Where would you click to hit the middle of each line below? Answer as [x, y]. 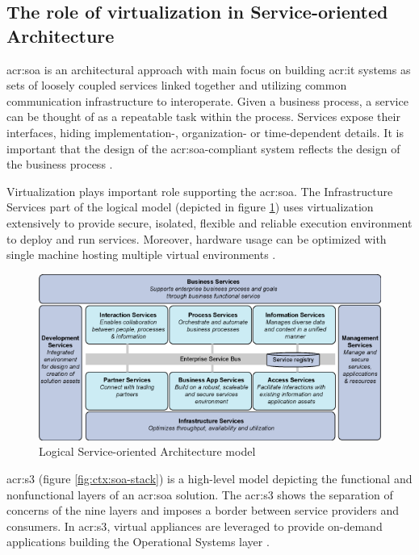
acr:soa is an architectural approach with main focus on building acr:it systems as [209, 69]
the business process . [60, 164]
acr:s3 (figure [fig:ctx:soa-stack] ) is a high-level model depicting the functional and [209, 478]
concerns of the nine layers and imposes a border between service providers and [203, 510]
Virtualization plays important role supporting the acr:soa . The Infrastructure [200, 191]
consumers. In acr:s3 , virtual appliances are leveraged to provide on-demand [195, 526]
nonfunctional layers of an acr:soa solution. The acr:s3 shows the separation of [200, 494]
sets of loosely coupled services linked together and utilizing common [177, 85]
